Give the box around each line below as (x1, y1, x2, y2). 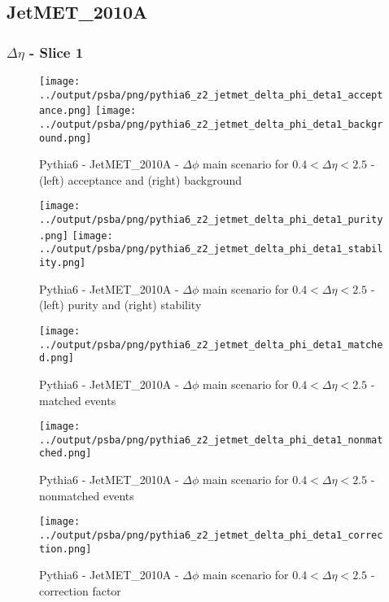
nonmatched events (39, 486, 134, 504)
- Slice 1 (29, 41, 84, 62)
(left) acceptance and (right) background (39, 171, 242, 188)
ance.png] (39, 105, 92, 117)
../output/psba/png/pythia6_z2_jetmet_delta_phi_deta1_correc (39, 529, 383, 541)
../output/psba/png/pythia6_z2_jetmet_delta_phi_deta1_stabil (39, 243, 383, 255)
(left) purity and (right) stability (39, 296, 202, 313)
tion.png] (39, 543, 92, 555)
